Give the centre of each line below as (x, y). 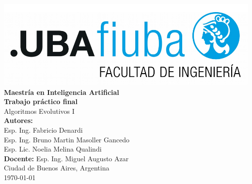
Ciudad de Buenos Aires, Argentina (57, 168)
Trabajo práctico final (41, 101)
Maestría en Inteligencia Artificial (62, 92)
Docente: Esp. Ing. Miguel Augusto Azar (66, 158)
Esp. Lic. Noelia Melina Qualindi (53, 149)
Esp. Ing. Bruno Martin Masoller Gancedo (67, 139)
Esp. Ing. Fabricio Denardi (43, 130)
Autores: (18, 120)
